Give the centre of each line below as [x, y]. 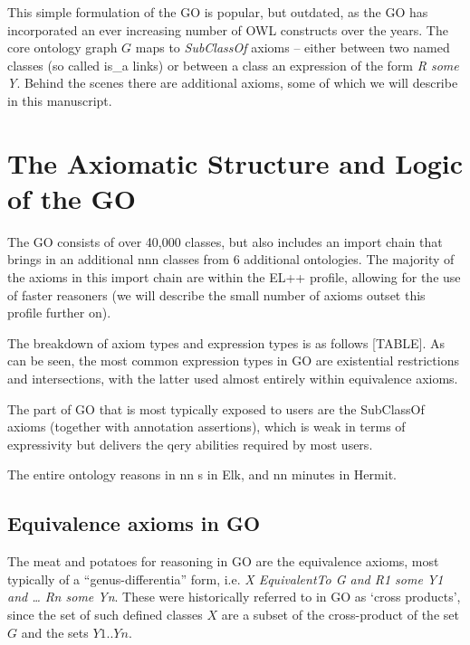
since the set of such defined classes [105, 614]
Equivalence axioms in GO [134, 523]
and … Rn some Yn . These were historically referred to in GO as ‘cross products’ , [234, 597]
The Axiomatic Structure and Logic [235, 162]
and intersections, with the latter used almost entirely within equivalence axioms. [233, 379]
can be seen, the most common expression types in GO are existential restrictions [233, 360]
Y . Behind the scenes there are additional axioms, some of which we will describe [233, 83]
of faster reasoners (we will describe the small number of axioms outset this [216, 294]
